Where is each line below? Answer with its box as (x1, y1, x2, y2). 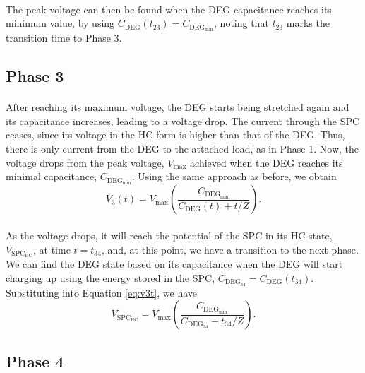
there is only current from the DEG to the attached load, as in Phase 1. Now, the (6, 141, 359, 156)
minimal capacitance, (6, 169, 97, 184)
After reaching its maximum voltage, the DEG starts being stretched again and (6, 100, 349, 114)
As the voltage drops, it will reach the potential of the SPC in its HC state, (6, 227, 333, 242)
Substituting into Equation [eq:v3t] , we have (6, 285, 197, 300)
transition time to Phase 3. (6, 30, 122, 45)
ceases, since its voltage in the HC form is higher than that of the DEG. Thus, (6, 127, 345, 142)
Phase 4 (6, 350, 64, 372)
